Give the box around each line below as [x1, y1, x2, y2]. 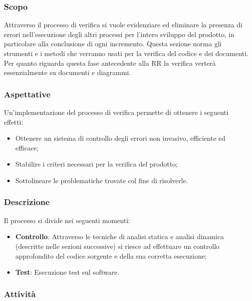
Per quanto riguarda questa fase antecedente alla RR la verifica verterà [4, 57, 216, 68]
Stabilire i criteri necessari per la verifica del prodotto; [15, 159, 178, 169]
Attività [4, 287, 36, 300]
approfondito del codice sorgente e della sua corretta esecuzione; [15, 250, 207, 261]
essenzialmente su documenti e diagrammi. [4, 67, 131, 77]
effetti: [4, 116, 23, 127]
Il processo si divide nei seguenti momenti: [4, 215, 130, 225]
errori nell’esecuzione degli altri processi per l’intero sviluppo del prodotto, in [4, 29, 234, 39]
